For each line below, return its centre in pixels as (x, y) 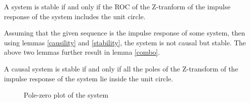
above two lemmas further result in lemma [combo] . (82, 52)
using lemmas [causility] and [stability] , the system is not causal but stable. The (125, 42)
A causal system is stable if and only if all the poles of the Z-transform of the (121, 68)
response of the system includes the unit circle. (75, 16)
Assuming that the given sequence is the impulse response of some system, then (125, 33)
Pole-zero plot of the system (66, 95)
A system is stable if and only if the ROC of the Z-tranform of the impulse (117, 6)
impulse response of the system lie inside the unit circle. (89, 78)
